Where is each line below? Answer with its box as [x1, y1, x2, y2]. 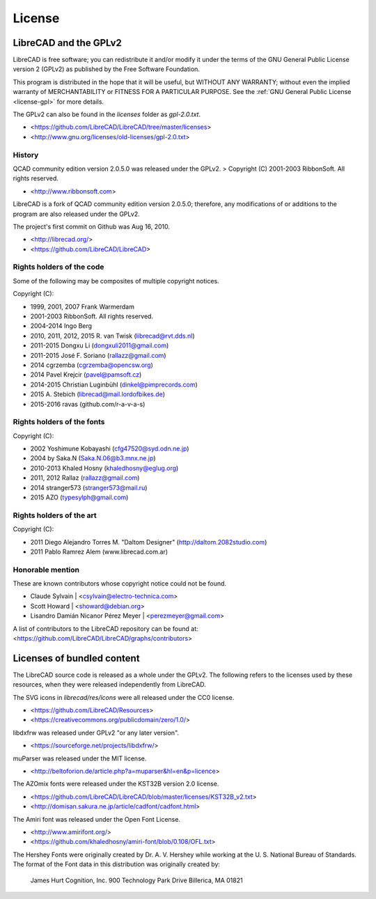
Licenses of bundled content [13, 652, 140, 664]
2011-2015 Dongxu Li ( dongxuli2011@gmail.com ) [30, 341, 169, 350]
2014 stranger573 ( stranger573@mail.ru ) [30, 483, 148, 492]
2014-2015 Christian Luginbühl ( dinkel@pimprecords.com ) [30, 380, 198, 389]
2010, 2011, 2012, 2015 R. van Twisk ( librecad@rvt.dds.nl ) [30, 331, 195, 340]
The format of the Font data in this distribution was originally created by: [13, 860, 221, 868]
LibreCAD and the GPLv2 [13, 37, 122, 49]
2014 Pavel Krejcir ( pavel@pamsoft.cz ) [30, 370, 142, 379]
